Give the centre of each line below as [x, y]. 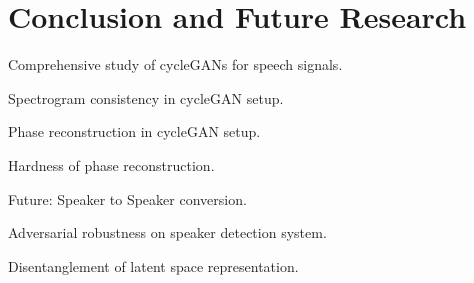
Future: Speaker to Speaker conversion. [127, 198]
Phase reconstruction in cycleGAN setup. [134, 131]
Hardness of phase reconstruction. [111, 164]
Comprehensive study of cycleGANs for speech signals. [175, 64]
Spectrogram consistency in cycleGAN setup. [146, 97]
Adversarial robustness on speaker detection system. [167, 232]
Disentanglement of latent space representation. [153, 265]
